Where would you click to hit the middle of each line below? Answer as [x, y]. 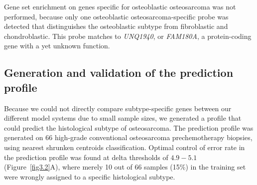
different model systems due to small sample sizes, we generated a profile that [123, 118]
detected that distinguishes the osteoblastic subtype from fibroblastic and [116, 26]
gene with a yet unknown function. [57, 46]
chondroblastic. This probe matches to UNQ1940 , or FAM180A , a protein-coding [128, 36]
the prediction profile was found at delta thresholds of [86, 157]
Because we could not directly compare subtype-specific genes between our [118, 108]
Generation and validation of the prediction [119, 73]
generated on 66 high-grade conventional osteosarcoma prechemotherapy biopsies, [128, 137]
